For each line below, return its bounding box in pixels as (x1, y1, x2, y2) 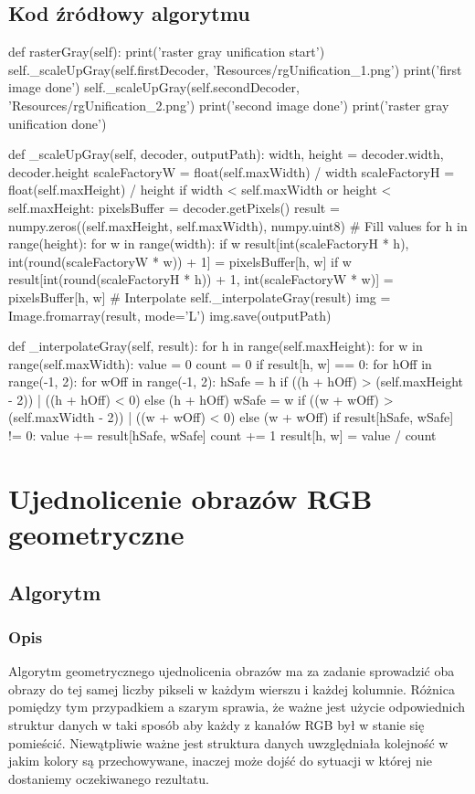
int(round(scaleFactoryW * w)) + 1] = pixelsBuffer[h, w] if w (8, 251, 352, 270)
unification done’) (8, 113, 107, 132)
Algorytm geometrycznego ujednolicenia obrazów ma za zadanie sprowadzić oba (8, 662, 455, 681)
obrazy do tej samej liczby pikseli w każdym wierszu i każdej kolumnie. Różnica (8, 679, 455, 698)
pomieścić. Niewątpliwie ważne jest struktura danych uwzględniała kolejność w (8, 733, 449, 752)
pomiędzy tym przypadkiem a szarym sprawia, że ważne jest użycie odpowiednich (8, 697, 466, 716)
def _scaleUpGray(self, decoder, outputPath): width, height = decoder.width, (8, 144, 444, 164)
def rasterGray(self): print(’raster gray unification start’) (8, 42, 325, 61)
